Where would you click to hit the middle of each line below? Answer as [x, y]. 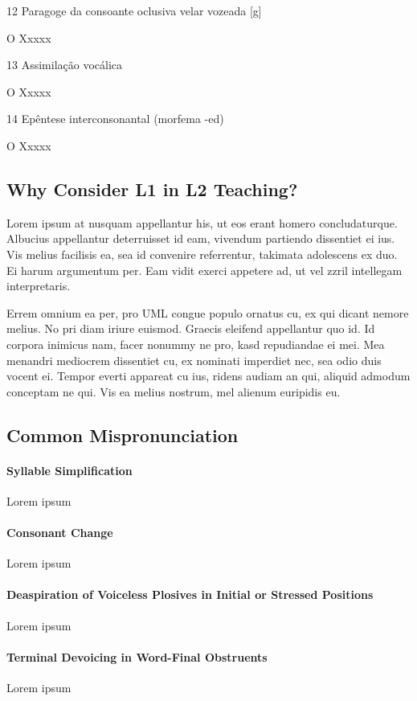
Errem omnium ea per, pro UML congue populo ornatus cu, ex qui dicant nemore [208, 312]
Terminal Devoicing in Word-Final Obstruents [137, 656]
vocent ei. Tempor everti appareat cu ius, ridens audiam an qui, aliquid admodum [208, 376]
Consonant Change [60, 533]
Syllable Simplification [69, 470]
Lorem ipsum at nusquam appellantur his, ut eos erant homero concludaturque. [202, 222]
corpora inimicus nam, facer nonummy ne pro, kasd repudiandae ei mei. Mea [196, 344]
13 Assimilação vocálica [65, 65]
